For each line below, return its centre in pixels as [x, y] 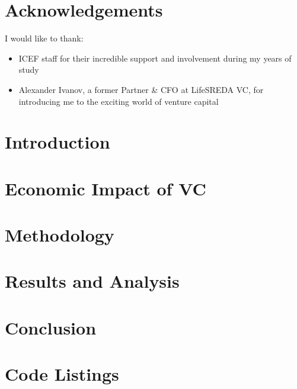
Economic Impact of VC [106, 188]
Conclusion [51, 327]
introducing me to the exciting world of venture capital [119, 101]
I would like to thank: [44, 38]
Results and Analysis [92, 281]
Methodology [60, 235]
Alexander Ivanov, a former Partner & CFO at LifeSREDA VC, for [141, 89]
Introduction [58, 142]
